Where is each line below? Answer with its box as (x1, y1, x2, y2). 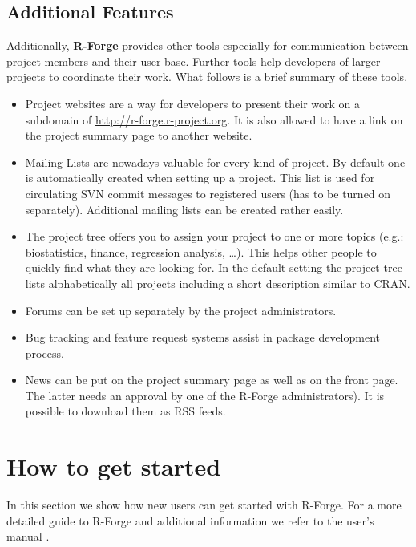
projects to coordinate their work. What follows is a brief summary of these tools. (6, 68, 408, 85)
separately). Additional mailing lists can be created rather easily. (25, 201, 344, 217)
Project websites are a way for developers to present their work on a (25, 95, 361, 111)
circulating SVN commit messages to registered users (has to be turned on (25, 184, 391, 201)
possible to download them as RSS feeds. (25, 403, 226, 419)
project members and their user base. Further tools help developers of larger (6, 52, 381, 69)
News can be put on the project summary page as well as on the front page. (25, 371, 398, 388)
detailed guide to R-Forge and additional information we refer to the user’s (6, 512, 374, 529)
